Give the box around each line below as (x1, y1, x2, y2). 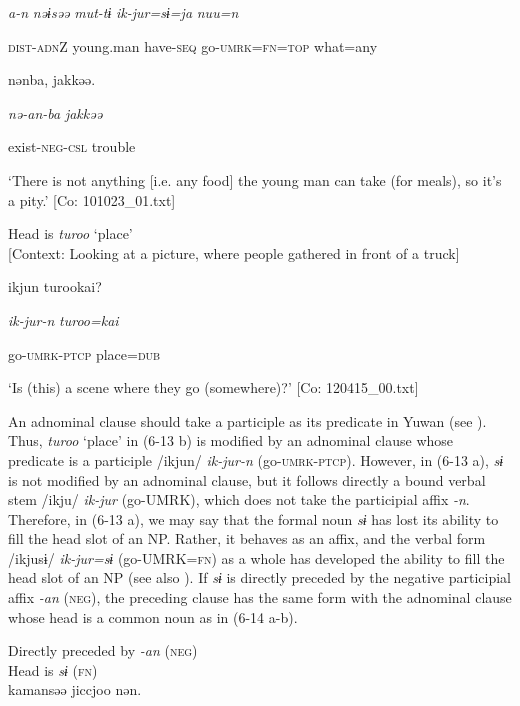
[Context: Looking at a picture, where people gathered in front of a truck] (8, 242, 460, 263)
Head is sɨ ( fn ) (8, 659, 98, 680)
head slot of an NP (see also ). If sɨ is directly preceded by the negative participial (8, 567, 511, 588)
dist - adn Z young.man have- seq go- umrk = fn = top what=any (8, 35, 378, 56)
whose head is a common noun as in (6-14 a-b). (8, 606, 298, 627)
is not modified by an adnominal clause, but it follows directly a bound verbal (8, 469, 486, 490)
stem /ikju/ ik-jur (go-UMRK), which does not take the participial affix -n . (8, 489, 470, 510)
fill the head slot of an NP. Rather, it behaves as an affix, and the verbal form (8, 528, 486, 549)
